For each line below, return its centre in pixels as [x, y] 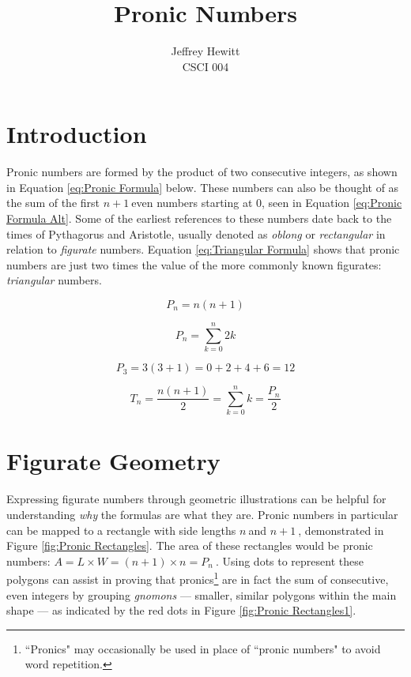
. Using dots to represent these [289, 560]
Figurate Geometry [113, 461]
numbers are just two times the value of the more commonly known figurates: [194, 264]
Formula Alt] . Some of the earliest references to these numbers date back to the [199, 218]
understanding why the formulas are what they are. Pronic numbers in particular [202, 514]
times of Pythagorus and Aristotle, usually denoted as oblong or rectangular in [196, 233]
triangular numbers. [54, 280]
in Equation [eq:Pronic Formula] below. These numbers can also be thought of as [203, 187]
